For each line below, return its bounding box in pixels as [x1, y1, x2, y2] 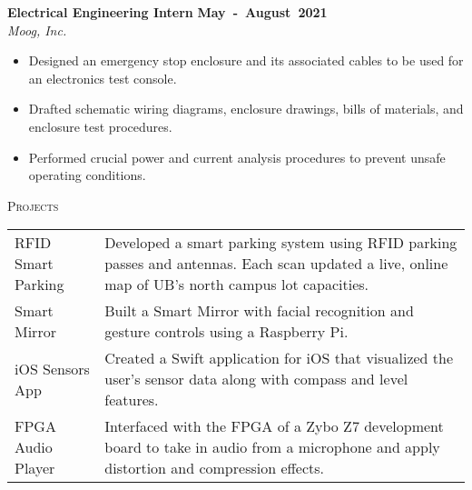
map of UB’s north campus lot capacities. [104, 274, 369, 295]
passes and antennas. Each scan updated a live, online [104, 253, 448, 275]
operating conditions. [28, 165, 146, 185]
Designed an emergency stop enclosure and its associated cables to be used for [28, 51, 464, 70]
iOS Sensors [15, 357, 90, 379]
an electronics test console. [28, 68, 177, 87]
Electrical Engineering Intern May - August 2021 [7, 3, 328, 21]
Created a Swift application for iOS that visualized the [104, 347, 454, 369]
